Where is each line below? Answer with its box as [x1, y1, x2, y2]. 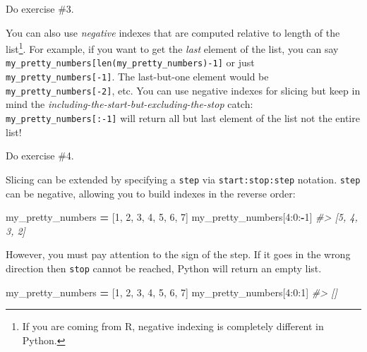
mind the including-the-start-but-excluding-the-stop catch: [6, 97, 253, 111]
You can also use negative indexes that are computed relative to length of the [6, 25, 340, 40]
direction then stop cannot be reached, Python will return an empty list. [6, 260, 322, 275]
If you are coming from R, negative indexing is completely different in [22, 319, 324, 334]
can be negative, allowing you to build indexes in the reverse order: [6, 186, 296, 200]
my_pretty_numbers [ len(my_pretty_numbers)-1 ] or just [6, 55, 255, 70]
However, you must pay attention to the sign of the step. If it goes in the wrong [6, 247, 351, 262]
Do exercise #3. [6, 1, 74, 16]
